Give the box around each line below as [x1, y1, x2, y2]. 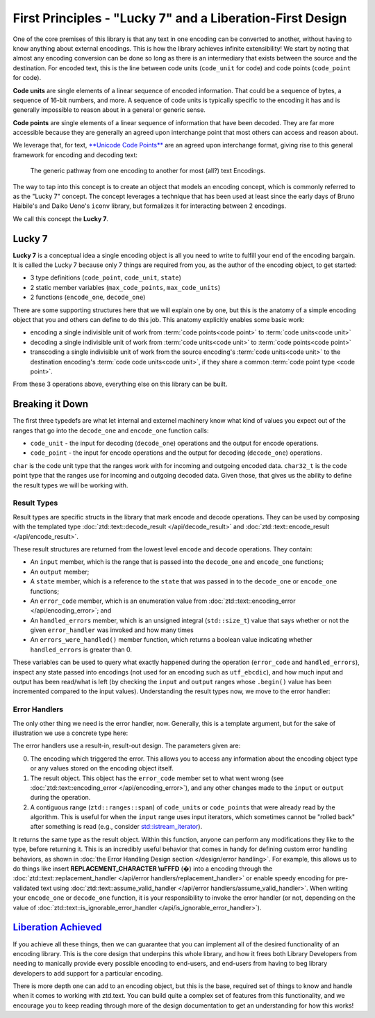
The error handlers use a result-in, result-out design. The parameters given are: [12, 741, 241, 750]
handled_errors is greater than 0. [30, 645, 132, 654]
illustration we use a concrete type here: [12, 729, 128, 737]
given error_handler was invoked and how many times [30, 626, 194, 634]
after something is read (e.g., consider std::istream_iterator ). [30, 823, 203, 831]
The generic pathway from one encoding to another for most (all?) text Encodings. [30, 167, 266, 175]
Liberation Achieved [12, 921, 102, 933]
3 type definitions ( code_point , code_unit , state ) [30, 273, 182, 282]
